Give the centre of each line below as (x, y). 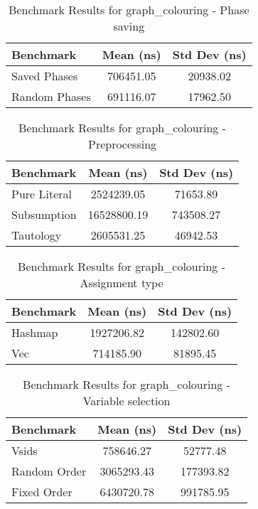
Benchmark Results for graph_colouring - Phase (129, 10)
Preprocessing (122, 144)
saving (129, 26)
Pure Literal (42, 194)
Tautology (37, 235)
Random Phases (51, 96)
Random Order (49, 471)
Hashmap (35, 332)
